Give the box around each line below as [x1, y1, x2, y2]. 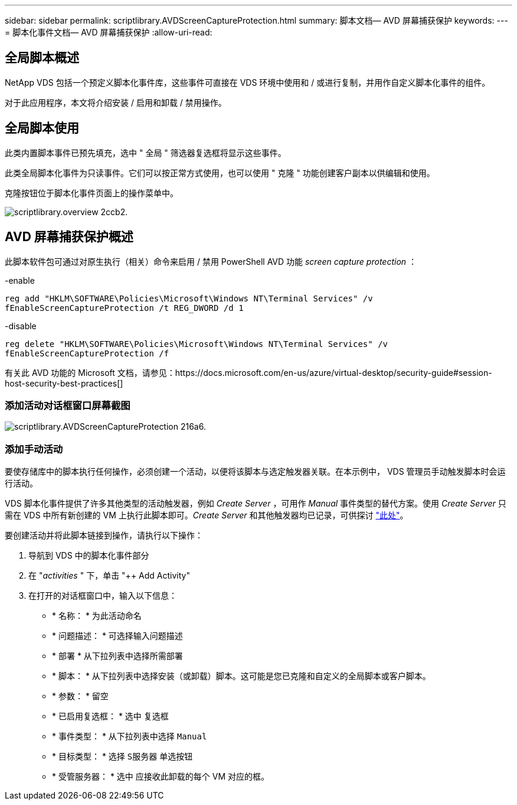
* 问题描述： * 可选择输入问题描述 [52, 631, 183, 641]
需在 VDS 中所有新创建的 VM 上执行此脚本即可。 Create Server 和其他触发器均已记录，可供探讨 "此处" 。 [5, 510, 408, 521]
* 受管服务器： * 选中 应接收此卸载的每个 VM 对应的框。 [52, 771, 269, 782]
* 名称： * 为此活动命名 [52, 611, 142, 621]
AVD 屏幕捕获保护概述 [5, 229, 133, 245]
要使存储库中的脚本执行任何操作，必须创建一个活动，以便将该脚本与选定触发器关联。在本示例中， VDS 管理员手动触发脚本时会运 [5, 466, 506, 477]
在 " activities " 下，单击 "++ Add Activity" [28, 570, 190, 581]
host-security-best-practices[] [5, 378, 123, 388]
